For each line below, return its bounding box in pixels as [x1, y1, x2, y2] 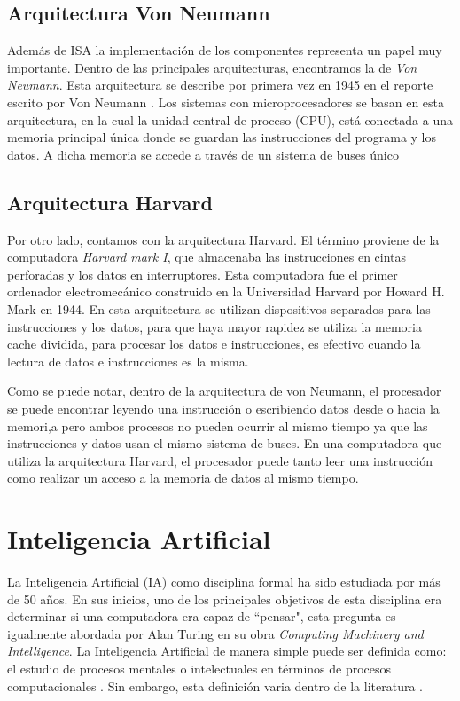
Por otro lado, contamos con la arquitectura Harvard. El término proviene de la [7, 230, 440, 248]
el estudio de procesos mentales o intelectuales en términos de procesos [7, 658, 392, 677]
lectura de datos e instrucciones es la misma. [7, 351, 249, 370]
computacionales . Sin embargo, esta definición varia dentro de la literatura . [7, 676, 423, 695]
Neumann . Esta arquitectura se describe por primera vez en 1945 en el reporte [7, 75, 433, 94]
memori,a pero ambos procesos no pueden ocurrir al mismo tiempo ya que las [7, 416, 428, 435]
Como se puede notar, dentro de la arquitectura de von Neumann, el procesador [7, 382, 441, 400]
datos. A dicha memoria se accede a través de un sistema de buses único [7, 145, 399, 163]
